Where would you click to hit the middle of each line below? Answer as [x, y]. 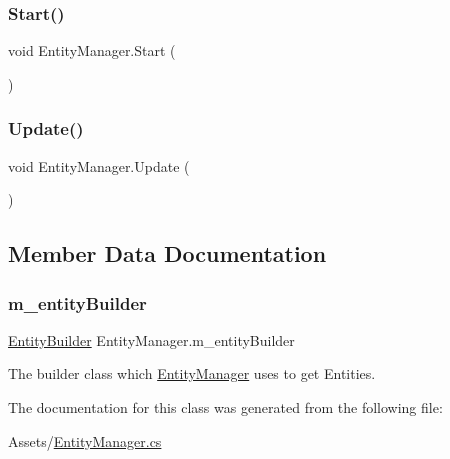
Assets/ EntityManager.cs [85, 440]
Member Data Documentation [167, 253]
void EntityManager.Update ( [99, 165]
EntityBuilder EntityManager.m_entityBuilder [151, 339]
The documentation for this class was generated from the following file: [225, 407]
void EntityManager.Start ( [92, 50]
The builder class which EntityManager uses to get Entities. [192, 373]
